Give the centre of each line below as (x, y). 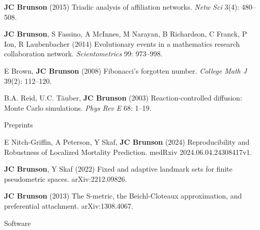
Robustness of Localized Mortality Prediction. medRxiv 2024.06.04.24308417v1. (128, 152)
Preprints (19, 125)
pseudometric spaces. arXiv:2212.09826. (66, 178)
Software (18, 223)
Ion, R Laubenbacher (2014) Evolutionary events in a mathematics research (122, 43)
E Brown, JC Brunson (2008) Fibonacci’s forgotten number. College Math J (126, 70)
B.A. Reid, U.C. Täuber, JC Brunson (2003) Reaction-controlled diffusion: (123, 98)
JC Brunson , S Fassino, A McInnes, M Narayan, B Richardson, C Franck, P (126, 34)
